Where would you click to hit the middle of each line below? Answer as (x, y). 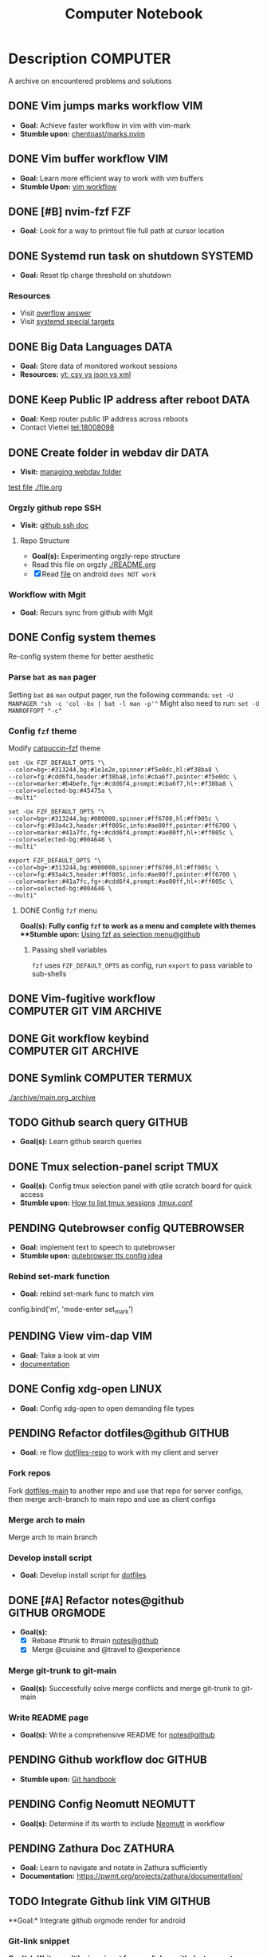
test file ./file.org (35, 487)
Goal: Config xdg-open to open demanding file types (107, 1408)
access (31, 1194)
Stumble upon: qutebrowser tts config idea (91, 1255)
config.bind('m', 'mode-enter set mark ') (71, 1310)
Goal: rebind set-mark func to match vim (86, 1293)
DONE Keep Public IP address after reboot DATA (129, 400)
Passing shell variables (69, 949)
